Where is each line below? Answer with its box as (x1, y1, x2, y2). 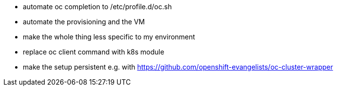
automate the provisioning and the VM (23, 18, 145, 26)
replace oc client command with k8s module (23, 48, 165, 56)
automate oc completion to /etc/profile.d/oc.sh (23, 2, 172, 11)
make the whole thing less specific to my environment (23, 33, 195, 41)
